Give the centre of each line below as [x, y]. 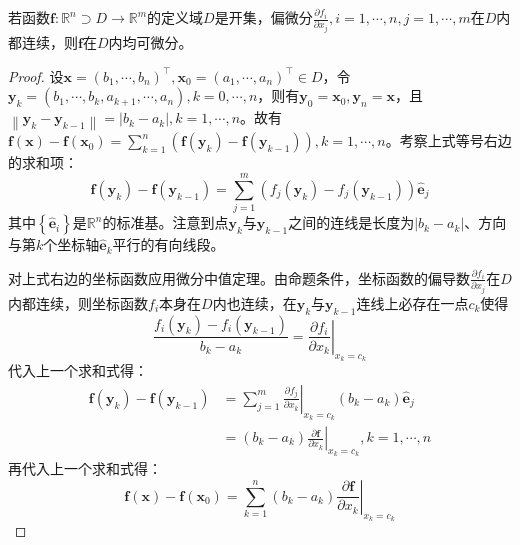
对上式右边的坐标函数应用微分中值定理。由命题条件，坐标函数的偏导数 [239, 277]
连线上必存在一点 [412, 302]
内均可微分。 [150, 41]
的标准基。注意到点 [165, 222]
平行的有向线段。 [168, 244]
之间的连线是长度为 [351, 222]
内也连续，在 [254, 302]
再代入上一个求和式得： [85, 468]
